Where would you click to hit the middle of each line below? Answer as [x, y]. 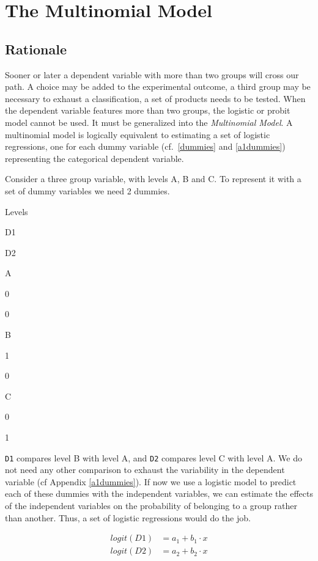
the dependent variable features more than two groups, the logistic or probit [148, 110]
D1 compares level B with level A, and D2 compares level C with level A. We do [153, 457]
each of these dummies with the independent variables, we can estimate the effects [159, 493]
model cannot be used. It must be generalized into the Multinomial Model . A [149, 122]
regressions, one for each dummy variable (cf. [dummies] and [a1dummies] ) [145, 146]
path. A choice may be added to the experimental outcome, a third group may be [158, 86]
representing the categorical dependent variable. [94, 158]
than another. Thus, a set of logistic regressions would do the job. [128, 517]
